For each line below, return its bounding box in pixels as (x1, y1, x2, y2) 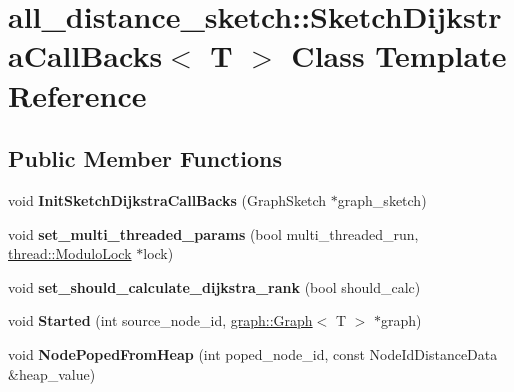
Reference (8, 74, 147, 115)
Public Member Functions (8, 143, 282, 174)
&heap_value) (8, 363, 96, 384)
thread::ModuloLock (8, 243, 132, 264)
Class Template (291, 35, 507, 76)
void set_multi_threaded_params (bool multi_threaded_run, (8, 223, 419, 244)
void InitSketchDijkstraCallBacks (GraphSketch (8, 189, 327, 210)
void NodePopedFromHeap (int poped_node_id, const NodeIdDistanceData (8, 343, 498, 364)
